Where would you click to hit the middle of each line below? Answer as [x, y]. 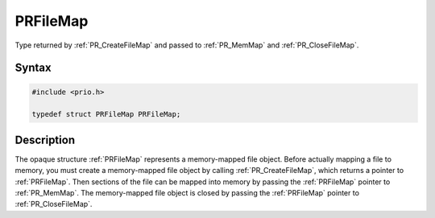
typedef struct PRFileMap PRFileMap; [106, 114]
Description [45, 140]
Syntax [33, 68]
